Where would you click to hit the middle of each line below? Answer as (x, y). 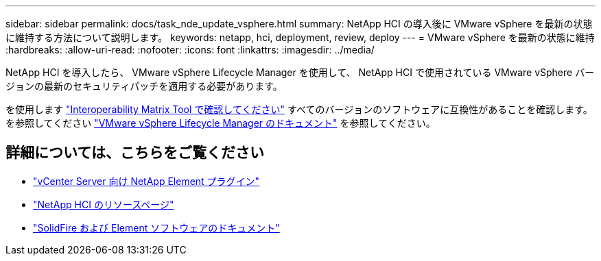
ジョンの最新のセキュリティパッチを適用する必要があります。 (144, 86)
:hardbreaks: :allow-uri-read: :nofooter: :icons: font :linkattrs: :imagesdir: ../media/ (190, 50)
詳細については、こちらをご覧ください (135, 153)
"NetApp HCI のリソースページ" (104, 204)
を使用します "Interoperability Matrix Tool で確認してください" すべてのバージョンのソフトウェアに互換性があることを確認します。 (299, 109)
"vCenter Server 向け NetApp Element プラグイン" (146, 181)
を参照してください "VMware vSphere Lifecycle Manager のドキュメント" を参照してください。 (221, 123)
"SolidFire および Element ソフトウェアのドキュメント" (156, 227)
